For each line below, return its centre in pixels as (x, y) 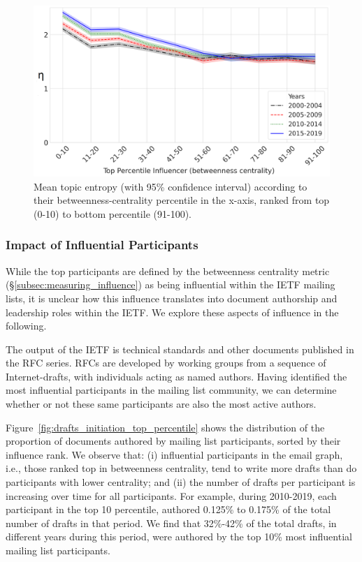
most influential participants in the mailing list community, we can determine (171, 390)
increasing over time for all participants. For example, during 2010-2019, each (171, 495)
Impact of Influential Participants (102, 245)
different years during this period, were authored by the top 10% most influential (179, 537)
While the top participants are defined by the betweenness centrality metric (168, 271)
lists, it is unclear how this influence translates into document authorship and (172, 298)
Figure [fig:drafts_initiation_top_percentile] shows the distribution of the (165, 427)
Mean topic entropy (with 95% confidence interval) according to (171, 186)
